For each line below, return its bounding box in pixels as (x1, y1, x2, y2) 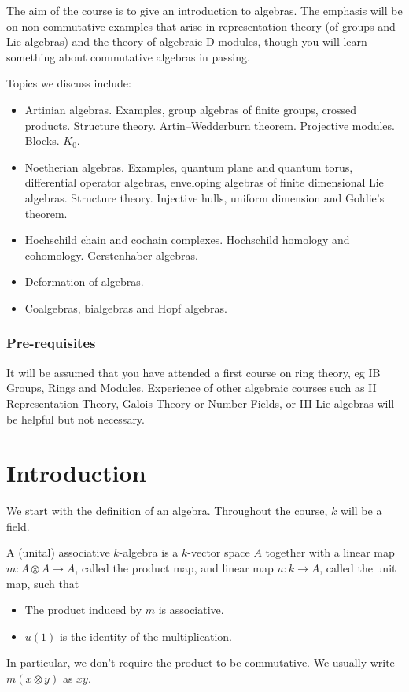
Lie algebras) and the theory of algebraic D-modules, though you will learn (6, 33, 367, 50)
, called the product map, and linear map (75, 560, 274, 575)
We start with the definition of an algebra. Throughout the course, (6, 502, 328, 519)
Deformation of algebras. (24, 273, 144, 290)
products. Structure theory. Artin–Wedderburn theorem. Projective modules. (24, 117, 395, 133)
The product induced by (24, 601, 142, 618)
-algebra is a (119, 544, 179, 561)
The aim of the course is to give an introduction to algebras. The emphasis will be (6, 2, 403, 18)
